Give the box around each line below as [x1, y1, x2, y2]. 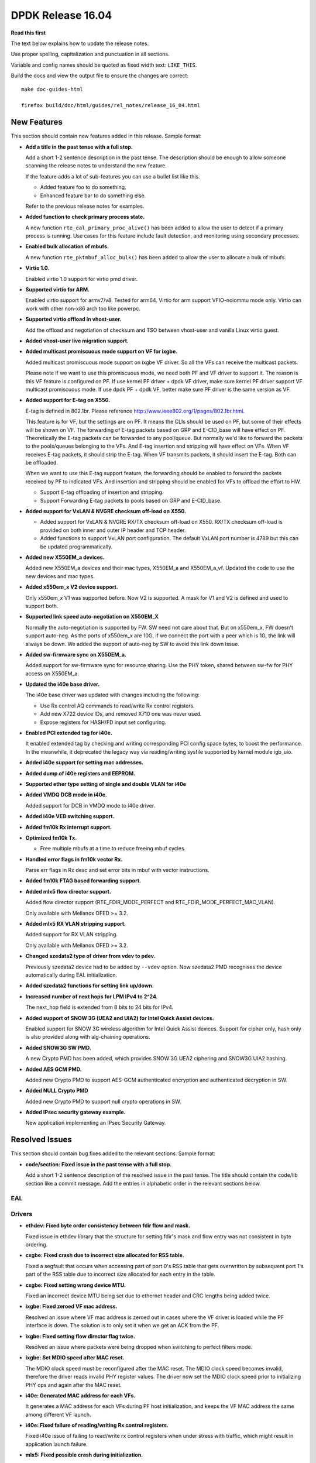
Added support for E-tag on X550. [25, 397, 111, 404]
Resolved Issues [11, 1135, 73, 1145]
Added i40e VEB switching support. [25, 813, 115, 820]
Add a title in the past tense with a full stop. [25, 143, 133, 150]
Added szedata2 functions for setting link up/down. [25, 982, 154, 989]
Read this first [11, 29, 46, 36]
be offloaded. [25, 459, 59, 466]
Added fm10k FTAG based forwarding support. [25, 877, 142, 884]
